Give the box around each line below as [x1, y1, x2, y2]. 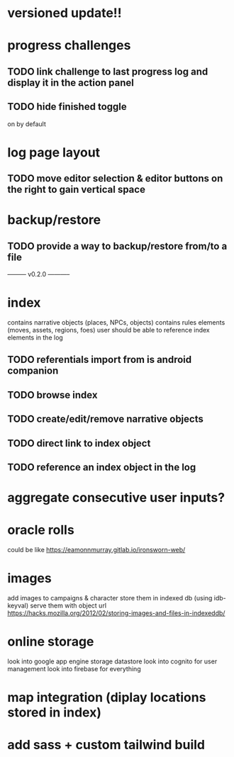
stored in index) [7, 705, 101, 721]
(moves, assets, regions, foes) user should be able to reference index [7, 326, 211, 335]
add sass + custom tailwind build [7, 737, 206, 753]
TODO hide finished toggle [7, 101, 127, 113]
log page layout [7, 144, 101, 160]
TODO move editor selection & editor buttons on [7, 172, 223, 185]
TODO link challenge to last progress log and [7, 65, 208, 77]
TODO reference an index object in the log [7, 461, 196, 473]
